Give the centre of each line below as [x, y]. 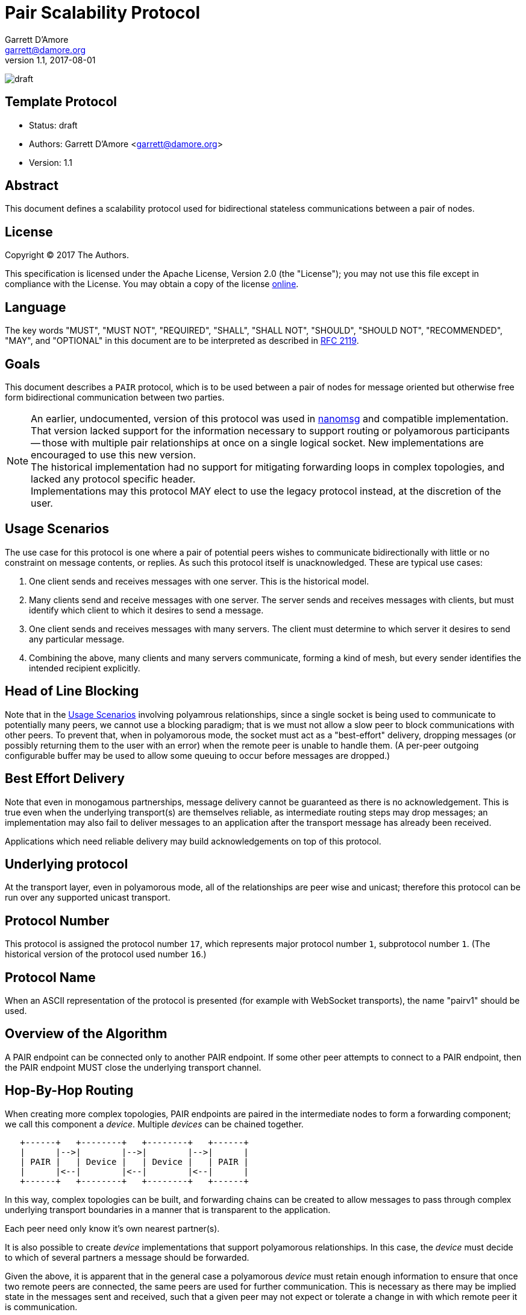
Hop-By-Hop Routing [69, 1091]
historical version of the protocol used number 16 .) [106, 954]
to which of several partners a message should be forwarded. [127, 1257]
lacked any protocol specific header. [113, 479]
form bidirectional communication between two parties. [115, 397]
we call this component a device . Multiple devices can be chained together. [154, 1124]
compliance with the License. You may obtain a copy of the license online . [152, 284]
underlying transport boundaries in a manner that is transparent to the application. [168, 1209]
